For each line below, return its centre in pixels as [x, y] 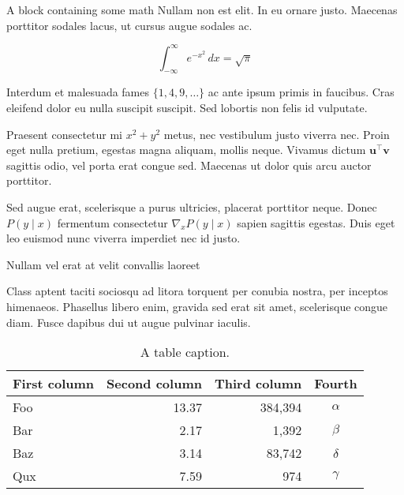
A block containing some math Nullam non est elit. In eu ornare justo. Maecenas [202, 9]
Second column [154, 384]
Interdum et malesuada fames [78, 92]
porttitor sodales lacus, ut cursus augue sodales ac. [129, 25]
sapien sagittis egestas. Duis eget [316, 222]
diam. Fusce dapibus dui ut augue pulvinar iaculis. [129, 322]
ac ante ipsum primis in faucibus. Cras [301, 92]
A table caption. [185, 352]
